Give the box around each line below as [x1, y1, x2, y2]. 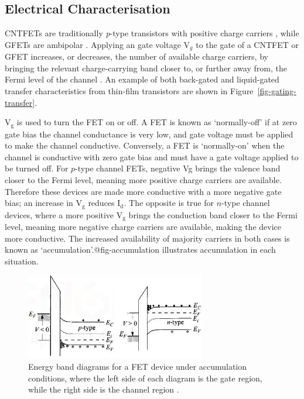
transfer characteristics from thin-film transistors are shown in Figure [5, 85, 254, 97]
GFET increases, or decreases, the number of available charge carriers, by [5, 50, 268, 63]
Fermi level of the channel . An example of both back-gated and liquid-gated [5, 73, 279, 85]
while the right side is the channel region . [28, 383, 179, 395]
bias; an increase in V [5, 197, 83, 209]
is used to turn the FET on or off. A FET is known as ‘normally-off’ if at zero [16, 116, 297, 128]
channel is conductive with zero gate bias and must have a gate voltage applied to [5, 150, 299, 163]
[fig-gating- [257, 85, 296, 97]
